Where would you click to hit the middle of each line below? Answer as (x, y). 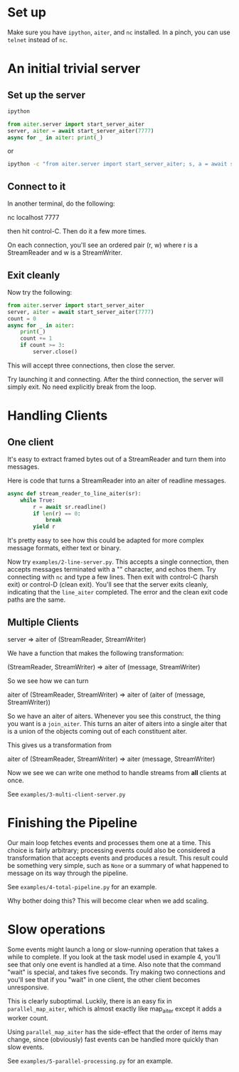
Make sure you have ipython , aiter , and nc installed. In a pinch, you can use (119, 32)
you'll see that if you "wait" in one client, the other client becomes (104, 979)
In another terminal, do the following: (61, 203)
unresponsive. (28, 987)
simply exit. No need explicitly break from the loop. (82, 387)
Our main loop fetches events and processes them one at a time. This (109, 842)
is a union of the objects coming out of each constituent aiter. (97, 731)
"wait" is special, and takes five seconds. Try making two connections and (116, 972)
